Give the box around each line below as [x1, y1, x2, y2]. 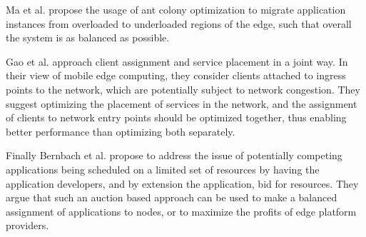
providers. [6, 218, 49, 233]
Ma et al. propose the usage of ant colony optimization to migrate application [6, 2, 346, 16]
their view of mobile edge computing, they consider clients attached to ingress [6, 68, 346, 83]
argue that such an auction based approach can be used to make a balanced [6, 190, 337, 205]
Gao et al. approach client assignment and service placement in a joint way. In [6, 54, 348, 69]
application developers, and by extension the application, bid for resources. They [6, 176, 359, 191]
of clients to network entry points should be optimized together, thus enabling [6, 110, 347, 125]
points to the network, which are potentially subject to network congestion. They [6, 81, 360, 96]
